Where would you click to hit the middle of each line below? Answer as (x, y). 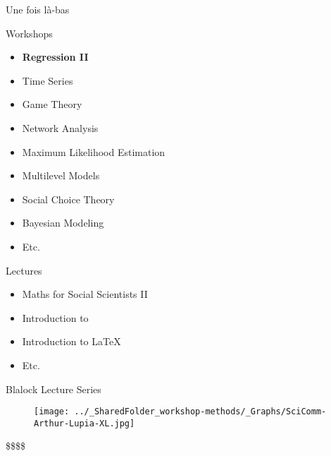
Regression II (55, 57)
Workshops (29, 33)
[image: (52, 412)
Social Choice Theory (68, 199)
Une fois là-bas (38, 9)
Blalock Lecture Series (54, 389)
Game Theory (52, 104)
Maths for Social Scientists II (85, 294)
